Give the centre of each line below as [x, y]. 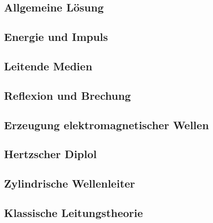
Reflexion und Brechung [67, 95]
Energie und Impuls [56, 37]
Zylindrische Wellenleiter [70, 183]
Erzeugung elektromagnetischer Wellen [106, 124]
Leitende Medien [48, 66]
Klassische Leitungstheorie [74, 212]
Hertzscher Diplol [51, 154]
